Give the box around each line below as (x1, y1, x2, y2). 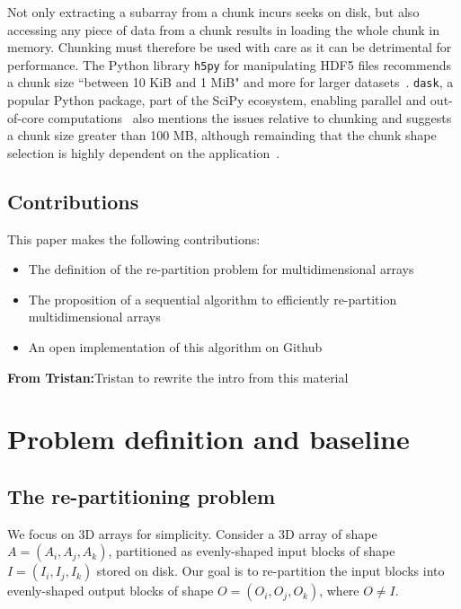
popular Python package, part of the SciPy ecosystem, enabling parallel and (7, 91, 427, 110)
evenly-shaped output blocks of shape (7, 581, 214, 600)
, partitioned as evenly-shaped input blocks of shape (108, 542, 395, 560)
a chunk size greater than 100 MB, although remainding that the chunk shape (7, 126, 437, 145)
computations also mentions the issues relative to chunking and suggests (48, 108, 452, 127)
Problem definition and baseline (7, 420, 410, 457)
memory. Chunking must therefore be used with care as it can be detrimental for (7, 38, 452, 57)
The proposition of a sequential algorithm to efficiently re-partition (28, 289, 397, 308)
